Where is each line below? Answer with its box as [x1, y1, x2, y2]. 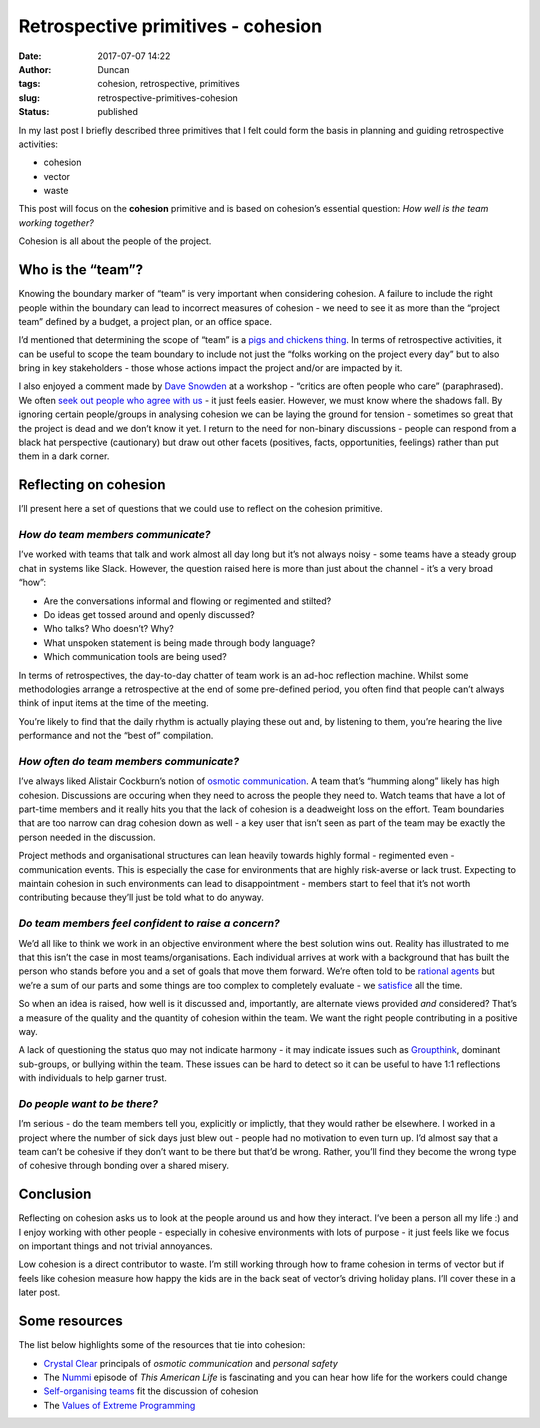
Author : [18, 63, 52, 75]
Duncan [97, 63, 130, 75]
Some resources [18, 1313, 124, 1330]
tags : [18, 78, 41, 90]
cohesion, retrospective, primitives [97, 78, 240, 90]
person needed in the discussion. [18, 831, 156, 843]
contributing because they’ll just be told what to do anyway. [18, 891, 265, 904]
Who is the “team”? [18, 261, 144, 279]
